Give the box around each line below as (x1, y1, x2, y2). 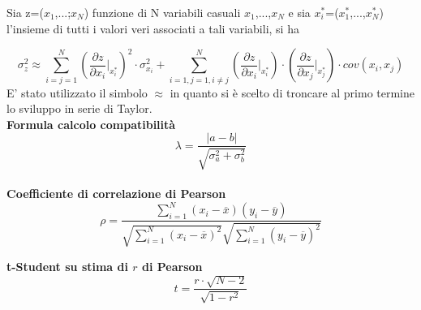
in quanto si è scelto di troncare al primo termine (170, 84, 415, 101)
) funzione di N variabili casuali (84, 4, 241, 20)
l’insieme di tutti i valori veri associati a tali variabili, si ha (6, 19, 299, 37)
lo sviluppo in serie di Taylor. (6, 100, 153, 117)
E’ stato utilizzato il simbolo (6, 84, 148, 101)
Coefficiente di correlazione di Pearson (6, 185, 226, 202)
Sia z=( (6, 4, 44, 20)
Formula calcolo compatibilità (6, 115, 176, 132)
